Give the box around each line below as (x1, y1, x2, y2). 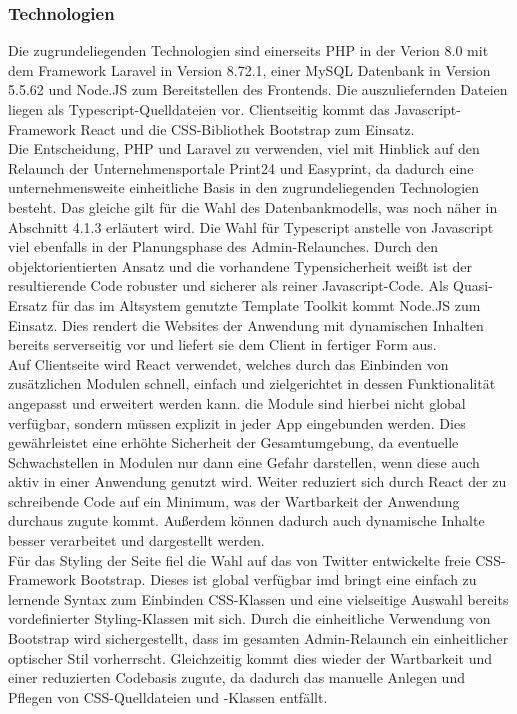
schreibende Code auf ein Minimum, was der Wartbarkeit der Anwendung (8, 490, 460, 511)
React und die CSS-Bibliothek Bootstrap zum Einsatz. (80, 118, 415, 139)
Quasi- (453, 275, 493, 296)
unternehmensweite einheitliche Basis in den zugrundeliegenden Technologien (8, 177, 480, 198)
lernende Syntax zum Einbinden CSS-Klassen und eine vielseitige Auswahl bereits (8, 588, 509, 609)
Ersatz (8, 294, 48, 315)
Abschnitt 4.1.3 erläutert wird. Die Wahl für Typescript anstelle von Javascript (8, 216, 494, 237)
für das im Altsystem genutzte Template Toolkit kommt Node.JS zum (51, 294, 481, 315)
